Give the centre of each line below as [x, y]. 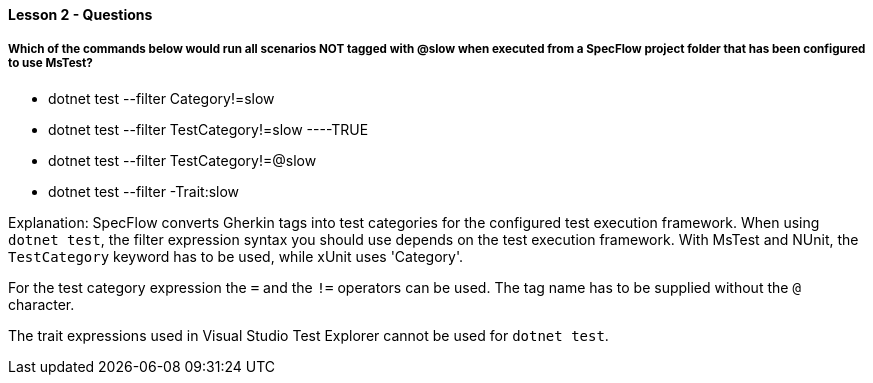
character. [41, 304]
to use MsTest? [50, 63]
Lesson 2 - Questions [80, 14]
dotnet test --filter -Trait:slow [144, 191]
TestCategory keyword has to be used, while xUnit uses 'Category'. [235, 256]
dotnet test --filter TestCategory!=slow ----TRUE [208, 129]
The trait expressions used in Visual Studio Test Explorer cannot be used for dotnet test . [308, 335]
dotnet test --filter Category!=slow [161, 98]
